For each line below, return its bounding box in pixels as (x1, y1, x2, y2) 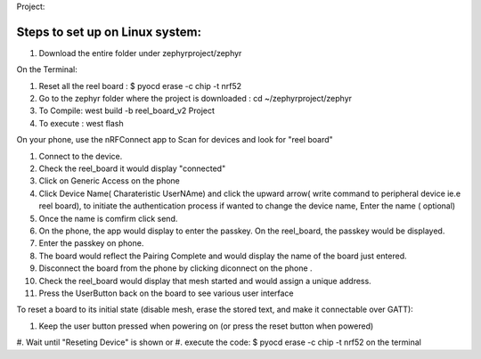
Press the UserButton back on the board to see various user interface (38, 288, 294, 298)
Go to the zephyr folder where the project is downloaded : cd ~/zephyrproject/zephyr (38, 94, 352, 104)
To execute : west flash (38, 118, 124, 128)
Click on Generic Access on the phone (38, 175, 180, 186)
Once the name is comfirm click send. (38, 213, 178, 224)
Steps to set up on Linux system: (16, 24, 202, 39)
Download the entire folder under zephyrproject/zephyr (38, 47, 242, 58)
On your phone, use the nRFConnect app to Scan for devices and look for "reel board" (16, 135, 333, 145)
